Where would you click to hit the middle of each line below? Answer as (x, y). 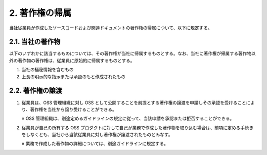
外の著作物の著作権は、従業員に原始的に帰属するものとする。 (72, 60)
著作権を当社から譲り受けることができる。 (73, 109)
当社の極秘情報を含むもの (47, 70)
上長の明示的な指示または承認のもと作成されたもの (73, 76)
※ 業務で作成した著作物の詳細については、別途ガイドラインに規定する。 (95, 144)
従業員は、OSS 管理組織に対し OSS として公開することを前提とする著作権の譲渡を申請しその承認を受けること (134, 103)
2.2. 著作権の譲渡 (36, 91)
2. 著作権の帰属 (40, 13)
